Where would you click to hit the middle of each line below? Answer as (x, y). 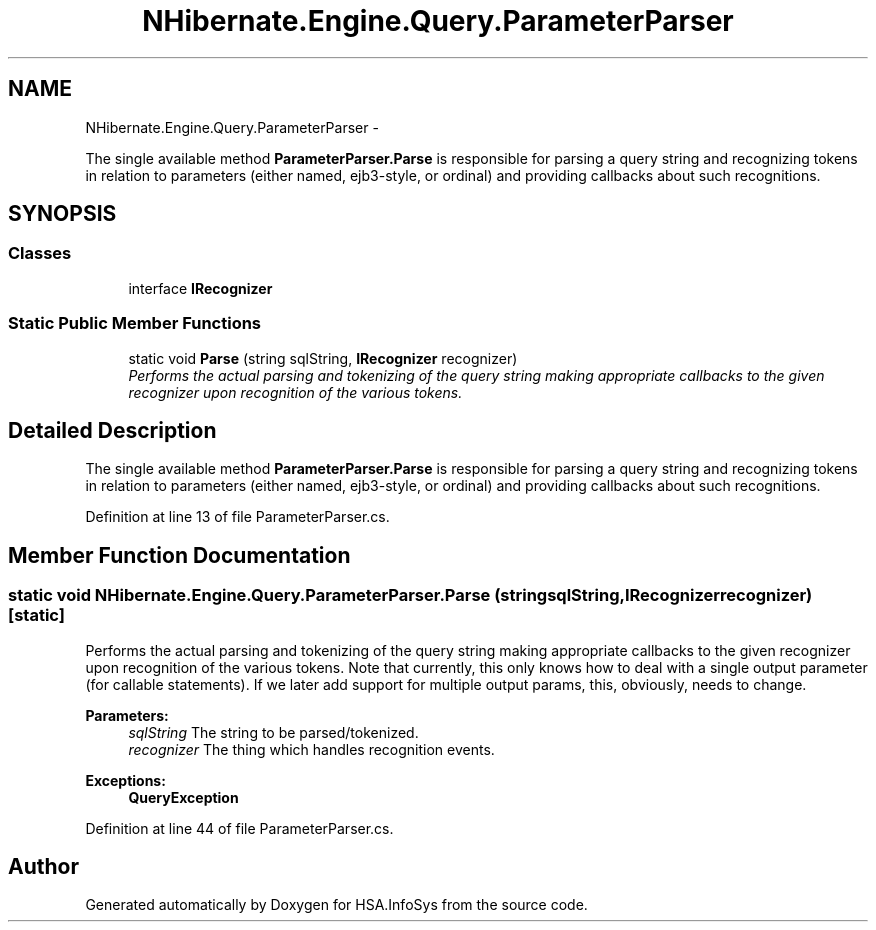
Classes (40, 253)
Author (43, 867)
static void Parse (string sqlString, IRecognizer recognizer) (323, 358)
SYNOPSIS (62, 214)
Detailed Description (112, 430)
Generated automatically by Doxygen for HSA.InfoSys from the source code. (336, 905)
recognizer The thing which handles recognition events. (311, 749)
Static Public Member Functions (135, 323)
